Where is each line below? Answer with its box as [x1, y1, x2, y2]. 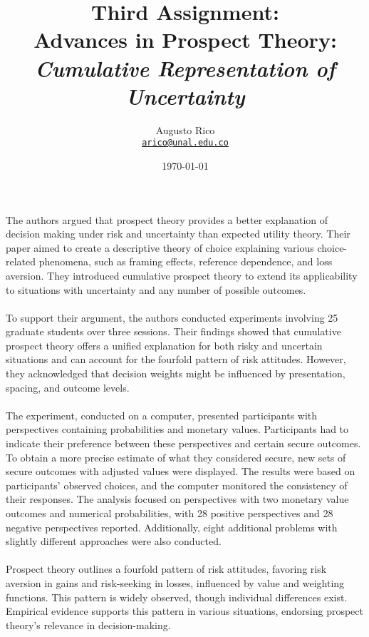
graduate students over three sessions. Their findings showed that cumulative [6, 324, 341, 339]
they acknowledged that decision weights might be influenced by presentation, [6, 366, 345, 381]
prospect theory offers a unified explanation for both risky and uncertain [6, 337, 323, 352]
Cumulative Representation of [35, 53, 336, 83]
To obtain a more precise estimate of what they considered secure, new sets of [6, 449, 346, 464]
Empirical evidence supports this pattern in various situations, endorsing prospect [6, 603, 363, 618]
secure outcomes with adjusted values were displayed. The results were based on [6, 464, 355, 479]
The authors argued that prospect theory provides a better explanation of [6, 212, 328, 227]
